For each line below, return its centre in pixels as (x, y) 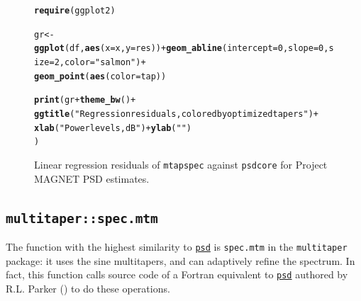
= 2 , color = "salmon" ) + (98, 62)
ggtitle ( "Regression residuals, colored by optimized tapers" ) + (176, 114)
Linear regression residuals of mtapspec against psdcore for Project (181, 164)
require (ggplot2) (75, 11)
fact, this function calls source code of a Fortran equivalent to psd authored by (177, 274)
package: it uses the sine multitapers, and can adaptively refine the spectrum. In (180, 260)
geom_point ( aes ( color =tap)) (100, 76)
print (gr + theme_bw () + (85, 100)
